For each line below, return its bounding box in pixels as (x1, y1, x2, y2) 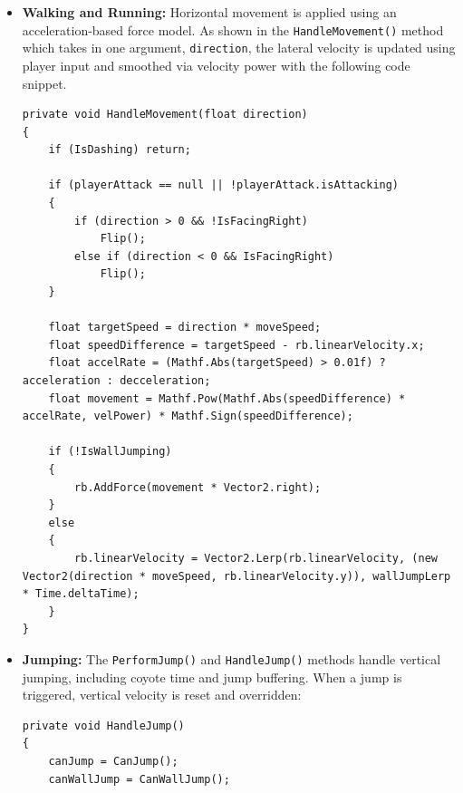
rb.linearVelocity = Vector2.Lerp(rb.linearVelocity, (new (74, 551, 438, 565)
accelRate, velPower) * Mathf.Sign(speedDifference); (22, 410, 353, 423)
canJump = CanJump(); (48, 754, 178, 768)
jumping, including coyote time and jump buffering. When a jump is (22, 667, 402, 686)
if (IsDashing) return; (48, 143, 191, 157)
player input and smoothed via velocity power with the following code (22, 55, 410, 74)
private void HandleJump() (22, 719, 185, 732)
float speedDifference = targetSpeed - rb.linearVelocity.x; (48, 338, 425, 352)
